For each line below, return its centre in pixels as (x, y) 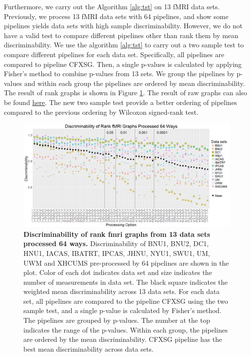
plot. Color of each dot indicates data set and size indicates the (118, 272)
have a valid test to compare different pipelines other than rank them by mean (121, 35)
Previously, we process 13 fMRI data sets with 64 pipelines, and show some (116, 16)
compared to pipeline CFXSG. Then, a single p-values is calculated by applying (123, 64)
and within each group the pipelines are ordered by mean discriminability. (135, 83)
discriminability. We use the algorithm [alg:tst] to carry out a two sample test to (124, 45)
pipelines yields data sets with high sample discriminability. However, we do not (123, 26)
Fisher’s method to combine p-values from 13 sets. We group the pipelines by (119, 73)
